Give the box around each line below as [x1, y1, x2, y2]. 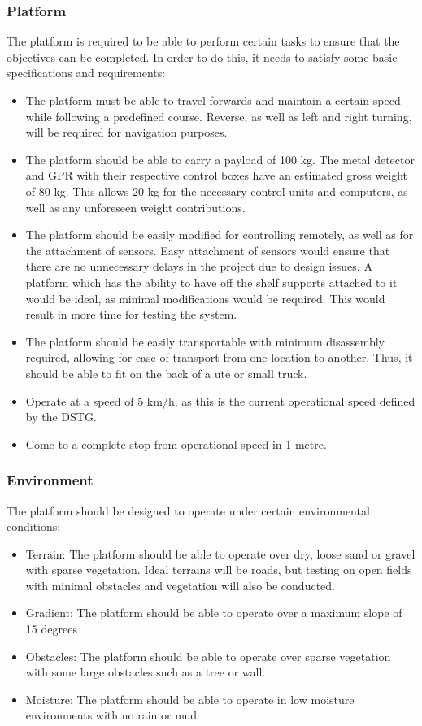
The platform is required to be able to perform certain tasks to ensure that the [7, 33, 400, 50]
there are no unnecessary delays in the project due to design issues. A [25, 258, 372, 275]
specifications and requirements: [7, 64, 166, 81]
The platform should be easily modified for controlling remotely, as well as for [25, 226, 414, 243]
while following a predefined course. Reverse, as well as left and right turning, [25, 107, 412, 124]
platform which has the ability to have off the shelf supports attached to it [25, 273, 398, 290]
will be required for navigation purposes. [25, 124, 228, 141]
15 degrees [25, 620, 77, 637]
